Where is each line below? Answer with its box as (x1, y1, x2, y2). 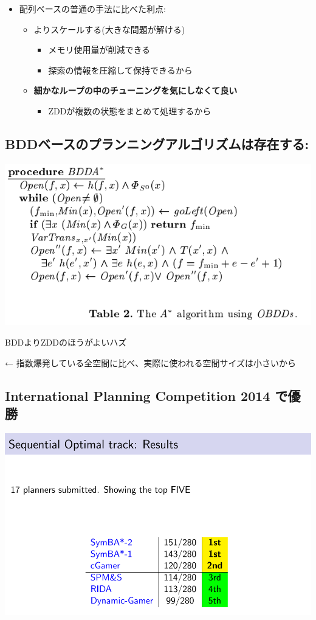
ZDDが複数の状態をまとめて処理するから (48, 104, 211, 117)
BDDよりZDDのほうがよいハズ (5, 335, 127, 348)
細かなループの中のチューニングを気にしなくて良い (33, 84, 238, 97)
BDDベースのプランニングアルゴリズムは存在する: (5, 134, 309, 153)
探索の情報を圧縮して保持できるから (48, 63, 193, 76)
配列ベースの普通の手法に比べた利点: (19, 2, 166, 15)
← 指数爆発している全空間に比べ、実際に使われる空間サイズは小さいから (5, 356, 297, 369)
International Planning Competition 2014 (5, 386, 270, 405)
